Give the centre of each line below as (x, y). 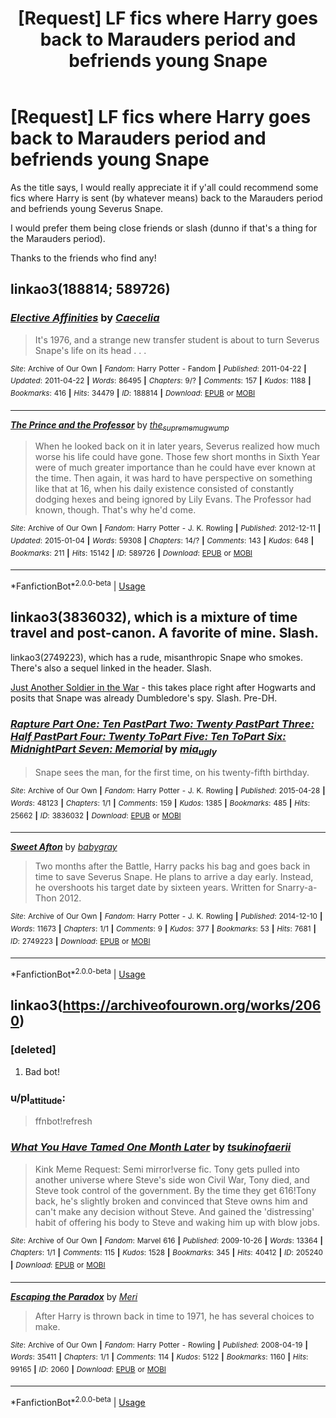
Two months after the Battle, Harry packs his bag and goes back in (172, 866)
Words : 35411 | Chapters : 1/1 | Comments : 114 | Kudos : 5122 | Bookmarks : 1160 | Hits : (159, 1357)
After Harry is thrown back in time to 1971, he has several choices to (174, 1316)
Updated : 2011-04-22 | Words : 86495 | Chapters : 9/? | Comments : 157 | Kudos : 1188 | (161, 381)
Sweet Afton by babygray (64, 847)
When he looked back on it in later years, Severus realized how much (177, 446)
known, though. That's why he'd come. (115, 510)
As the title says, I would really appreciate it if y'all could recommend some (164, 187)
